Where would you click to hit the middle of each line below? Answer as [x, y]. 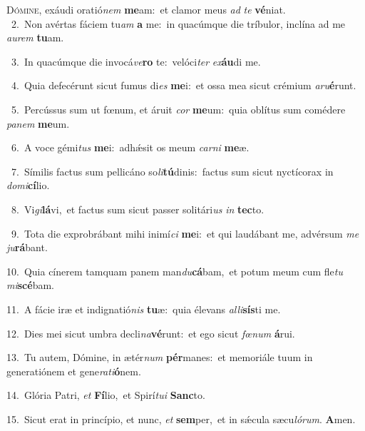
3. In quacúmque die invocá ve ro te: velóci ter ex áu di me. [136, 61]
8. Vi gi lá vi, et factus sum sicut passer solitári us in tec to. [138, 209]
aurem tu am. [35, 37]
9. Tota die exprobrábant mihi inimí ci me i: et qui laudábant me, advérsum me [185, 233]
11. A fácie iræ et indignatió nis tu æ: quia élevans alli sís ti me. [144, 309]
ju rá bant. [27, 247]
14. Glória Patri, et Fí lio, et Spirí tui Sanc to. [106, 395]
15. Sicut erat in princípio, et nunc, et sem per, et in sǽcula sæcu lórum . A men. [181, 419]
